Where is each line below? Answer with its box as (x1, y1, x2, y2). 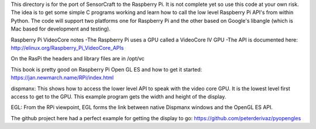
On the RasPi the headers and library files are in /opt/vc (11, 55, 145, 62)
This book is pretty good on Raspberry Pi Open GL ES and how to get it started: (11, 66, 202, 73)
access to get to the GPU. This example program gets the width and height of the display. (11, 93, 226, 100)
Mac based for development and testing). (11, 25, 111, 32)
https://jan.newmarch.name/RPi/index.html (11, 74, 114, 82)
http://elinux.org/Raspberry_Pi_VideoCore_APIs (11, 44, 124, 51)
